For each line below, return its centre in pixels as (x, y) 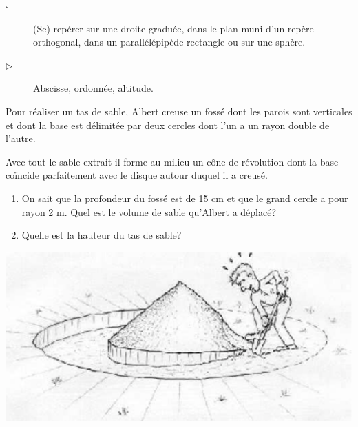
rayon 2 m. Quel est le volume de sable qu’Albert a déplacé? (149, 211)
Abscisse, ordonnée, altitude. (93, 88)
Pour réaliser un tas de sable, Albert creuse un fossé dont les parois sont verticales (179, 111)
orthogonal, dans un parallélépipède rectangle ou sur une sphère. (169, 42)
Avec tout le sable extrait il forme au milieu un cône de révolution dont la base (172, 161)
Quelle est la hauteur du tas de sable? (102, 235)
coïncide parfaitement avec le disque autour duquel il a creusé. (137, 175)
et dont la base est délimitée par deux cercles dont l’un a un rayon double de (168, 125)
